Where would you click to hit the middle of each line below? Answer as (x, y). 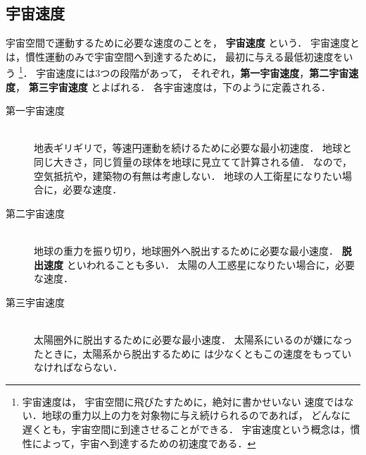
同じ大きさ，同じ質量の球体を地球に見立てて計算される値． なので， (193, 162)
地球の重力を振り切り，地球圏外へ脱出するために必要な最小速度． (187, 250)
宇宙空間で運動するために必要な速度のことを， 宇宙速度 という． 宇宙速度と (183, 43)
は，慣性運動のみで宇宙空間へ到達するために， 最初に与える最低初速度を (175, 56)
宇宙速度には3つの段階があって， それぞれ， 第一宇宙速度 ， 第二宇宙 (193, 73)
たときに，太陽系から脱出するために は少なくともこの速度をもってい (193, 353)
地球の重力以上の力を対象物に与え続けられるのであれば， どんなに (196, 415)
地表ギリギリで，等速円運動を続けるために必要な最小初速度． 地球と (193, 148)
